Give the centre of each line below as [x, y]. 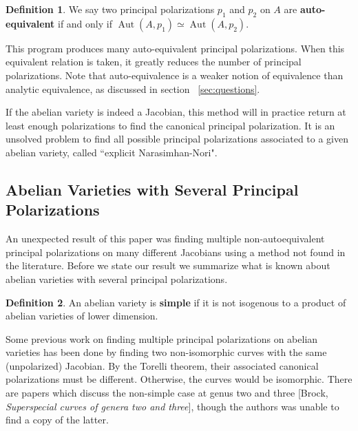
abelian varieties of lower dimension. [82, 316]
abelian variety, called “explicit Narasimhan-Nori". [112, 152]
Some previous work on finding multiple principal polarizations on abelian [162, 338]
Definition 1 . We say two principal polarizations [110, 9]
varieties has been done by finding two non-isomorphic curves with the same [166, 352]
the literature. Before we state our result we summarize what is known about [168, 265]
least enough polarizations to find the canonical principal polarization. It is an [170, 125]
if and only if [85, 23]
